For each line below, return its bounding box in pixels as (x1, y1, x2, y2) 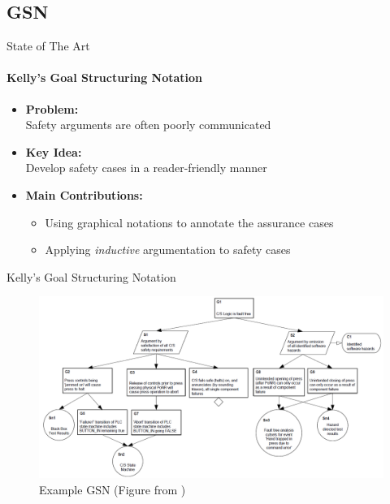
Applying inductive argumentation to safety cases (45, 241, 291, 258)
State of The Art (6, 37, 90, 54)
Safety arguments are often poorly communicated (25, 116, 271, 133)
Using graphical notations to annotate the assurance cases (45, 213, 334, 230)
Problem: (25, 100, 79, 117)
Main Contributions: (25, 186, 143, 203)
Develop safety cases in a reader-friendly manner (25, 159, 267, 176)
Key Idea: (25, 143, 82, 160)
